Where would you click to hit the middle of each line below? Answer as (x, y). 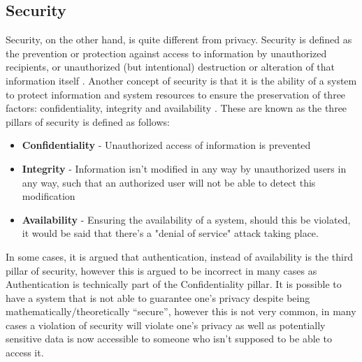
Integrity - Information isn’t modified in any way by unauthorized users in (184, 168)
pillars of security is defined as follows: (88, 121)
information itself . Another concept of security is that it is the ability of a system (181, 80)
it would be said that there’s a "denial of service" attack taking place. (170, 233)
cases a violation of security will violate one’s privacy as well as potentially (166, 325)
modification (49, 196)
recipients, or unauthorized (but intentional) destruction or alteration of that (171, 67)
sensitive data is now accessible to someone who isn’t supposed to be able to (169, 339)
